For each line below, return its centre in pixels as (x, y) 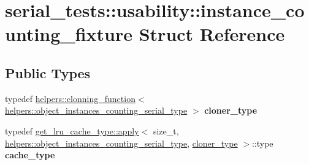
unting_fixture (69, 34)
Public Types (48, 72)
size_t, (166, 130)
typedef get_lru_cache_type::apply (72, 130)
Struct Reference (212, 34)
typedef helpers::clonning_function (70, 98)
